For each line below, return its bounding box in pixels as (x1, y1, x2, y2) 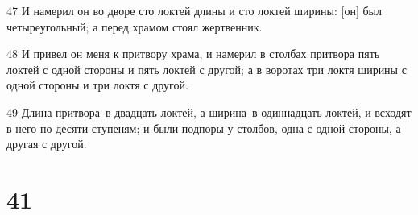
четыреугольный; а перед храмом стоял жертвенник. (6, 18, 263, 35)
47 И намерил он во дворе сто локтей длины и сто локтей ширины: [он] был (6, 2, 382, 19)
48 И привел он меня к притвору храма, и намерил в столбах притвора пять (6, 45, 380, 62)
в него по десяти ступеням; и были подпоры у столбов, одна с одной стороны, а (6, 119, 401, 136)
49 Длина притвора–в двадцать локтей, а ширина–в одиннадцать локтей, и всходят (6, 103, 412, 120)
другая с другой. (6, 135, 87, 152)
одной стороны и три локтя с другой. (6, 76, 188, 93)
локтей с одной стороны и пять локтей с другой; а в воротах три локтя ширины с (6, 60, 407, 77)
